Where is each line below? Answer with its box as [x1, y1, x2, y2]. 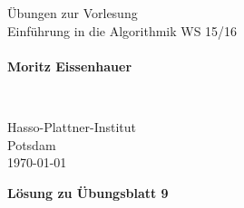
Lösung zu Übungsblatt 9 [7, 183, 169, 202]
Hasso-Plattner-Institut [7, 117, 137, 136]
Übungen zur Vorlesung [7, 4, 138, 22]
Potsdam [7, 135, 56, 154]
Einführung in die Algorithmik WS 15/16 [7, 21, 238, 40]
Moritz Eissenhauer [7, 56, 132, 75]
